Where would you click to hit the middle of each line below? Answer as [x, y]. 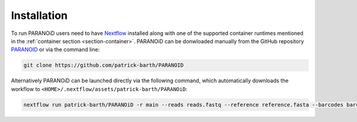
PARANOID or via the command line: [55, 50]
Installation [39, 15]
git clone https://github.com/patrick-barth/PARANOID [104, 65]
